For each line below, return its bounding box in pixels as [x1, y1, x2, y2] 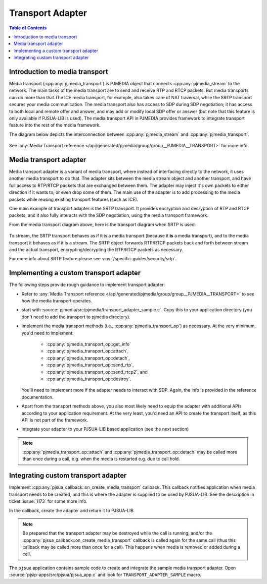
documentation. [21, 394, 54, 400]
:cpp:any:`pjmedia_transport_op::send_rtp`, [46, 362, 134, 368]
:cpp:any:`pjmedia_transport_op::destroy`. [46, 376, 132, 382]
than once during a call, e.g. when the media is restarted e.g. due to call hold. [22, 456, 180, 462]
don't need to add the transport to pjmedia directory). [21, 314, 131, 320]
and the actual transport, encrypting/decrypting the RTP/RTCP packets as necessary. [9, 246, 183, 252]
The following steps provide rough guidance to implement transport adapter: [9, 282, 165, 288]
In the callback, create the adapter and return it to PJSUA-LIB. [9, 507, 135, 513]
